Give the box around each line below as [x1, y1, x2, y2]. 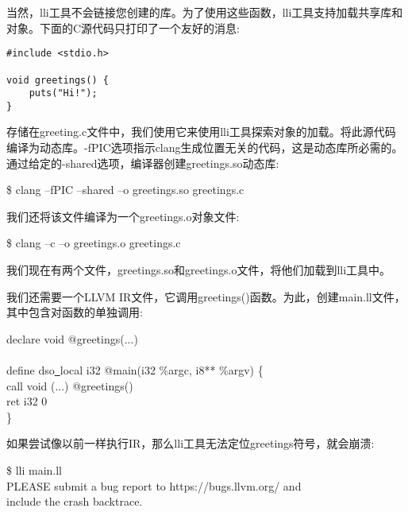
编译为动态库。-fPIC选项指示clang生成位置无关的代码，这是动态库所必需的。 [6, 139, 403, 156]
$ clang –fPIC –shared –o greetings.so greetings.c [6, 181, 244, 198]
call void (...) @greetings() [6, 377, 133, 394]
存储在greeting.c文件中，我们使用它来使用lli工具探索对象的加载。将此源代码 [6, 123, 396, 140]
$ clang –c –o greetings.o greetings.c [6, 235, 181, 251]
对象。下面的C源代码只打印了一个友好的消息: [6, 19, 240, 36]
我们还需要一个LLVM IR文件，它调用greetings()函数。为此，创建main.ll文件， [6, 288, 406, 304]
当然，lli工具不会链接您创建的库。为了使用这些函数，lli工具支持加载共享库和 [6, 4, 403, 20]
